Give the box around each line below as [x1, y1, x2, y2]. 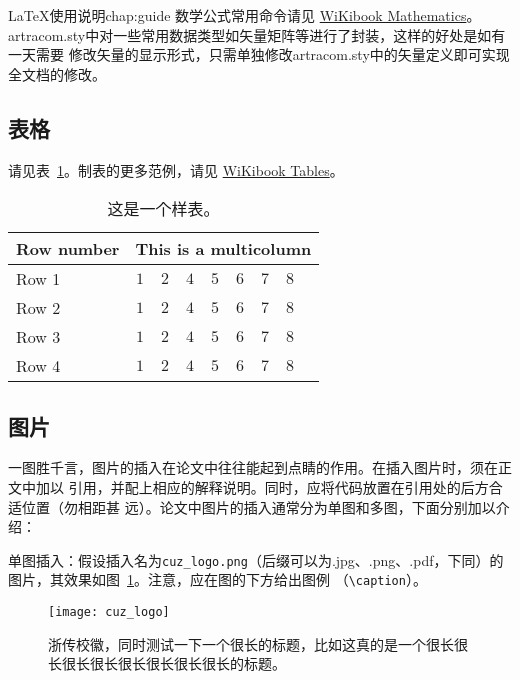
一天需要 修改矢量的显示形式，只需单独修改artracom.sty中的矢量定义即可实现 [8, 44, 510, 65]
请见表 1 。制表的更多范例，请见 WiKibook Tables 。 [8, 159, 344, 180]
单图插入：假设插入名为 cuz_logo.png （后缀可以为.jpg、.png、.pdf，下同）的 [8, 549, 504, 570]
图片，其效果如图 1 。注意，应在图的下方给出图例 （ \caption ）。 [8, 569, 427, 590]
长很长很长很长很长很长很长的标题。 [48, 653, 286, 674]
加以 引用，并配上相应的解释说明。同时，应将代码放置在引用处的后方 [35, 476, 489, 497]
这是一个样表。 [107, 197, 220, 221]
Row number [16, 237, 120, 261]
